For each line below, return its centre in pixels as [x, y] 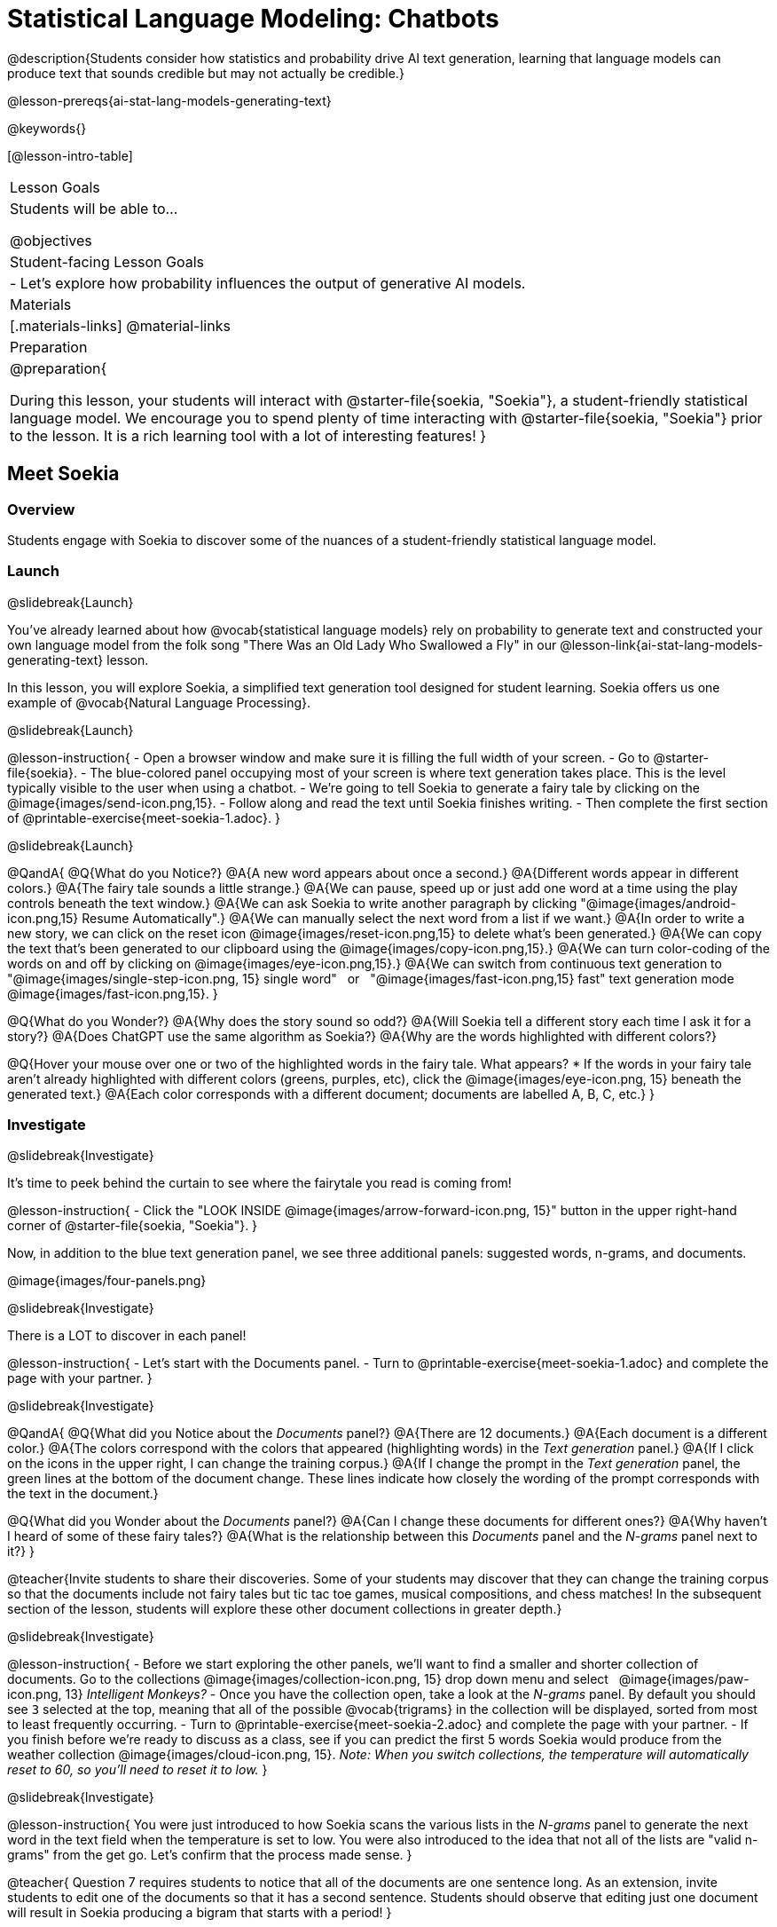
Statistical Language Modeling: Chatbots [253, 19]
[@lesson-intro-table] [70, 155]
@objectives [51, 240]
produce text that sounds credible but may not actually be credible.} [206, 73]
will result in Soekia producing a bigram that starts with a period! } [200, 1913]
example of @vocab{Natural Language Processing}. [159, 702]
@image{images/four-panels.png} [107, 1281]
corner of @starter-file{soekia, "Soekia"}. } [133, 1226]
